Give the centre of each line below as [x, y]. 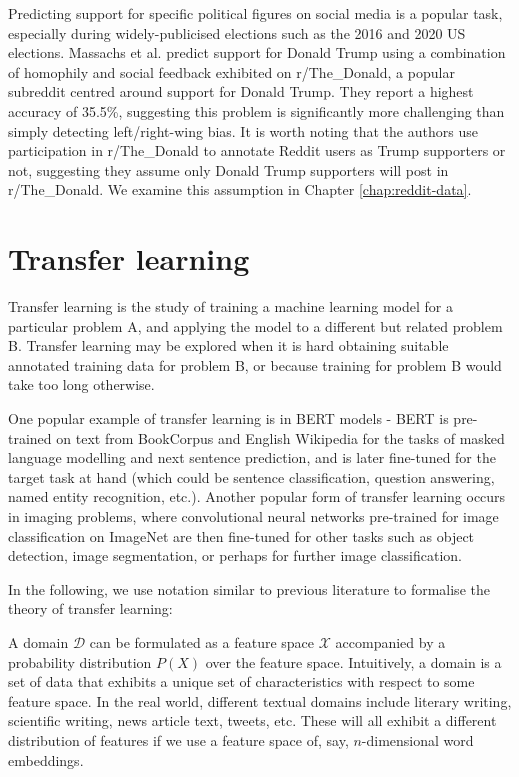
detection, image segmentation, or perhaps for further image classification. [235, 555]
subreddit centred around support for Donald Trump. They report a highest [241, 91]
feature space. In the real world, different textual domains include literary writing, [260, 700]
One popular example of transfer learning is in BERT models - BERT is [228, 418]
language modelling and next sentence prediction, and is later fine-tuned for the [252, 457]
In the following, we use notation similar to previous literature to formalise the [249, 588]
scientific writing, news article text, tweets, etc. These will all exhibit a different [252, 720]
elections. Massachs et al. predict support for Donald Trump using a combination [257, 52]
